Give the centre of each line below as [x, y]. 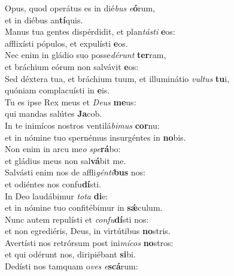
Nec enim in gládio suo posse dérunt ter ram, [86, 55]
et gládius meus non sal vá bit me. [66, 160]
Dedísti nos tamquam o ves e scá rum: [72, 266]
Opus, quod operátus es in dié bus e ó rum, [80, 8]
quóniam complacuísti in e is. [57, 90]
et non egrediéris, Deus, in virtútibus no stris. [88, 231]
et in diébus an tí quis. [44, 19]
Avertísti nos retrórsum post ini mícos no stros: [89, 242]
